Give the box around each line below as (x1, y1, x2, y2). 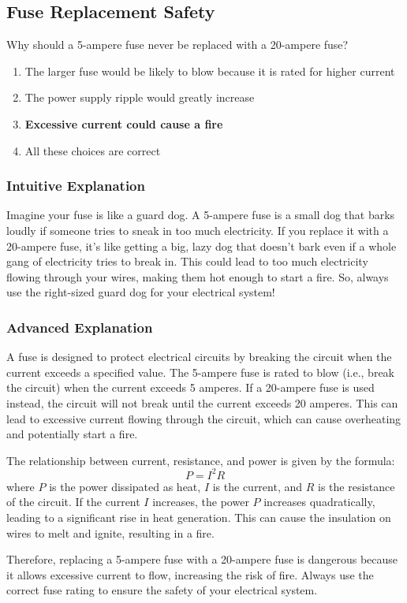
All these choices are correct (24, 142, 161, 158)
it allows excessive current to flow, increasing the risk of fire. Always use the (6, 566, 374, 583)
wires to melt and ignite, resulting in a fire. (6, 524, 215, 541)
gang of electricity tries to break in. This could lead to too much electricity (6, 253, 368, 270)
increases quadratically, (263, 493, 375, 510)
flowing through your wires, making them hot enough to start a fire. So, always (6, 268, 389, 285)
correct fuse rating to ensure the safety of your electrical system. (6, 582, 318, 598)
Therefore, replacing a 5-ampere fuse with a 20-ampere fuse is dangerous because (6, 551, 398, 568)
